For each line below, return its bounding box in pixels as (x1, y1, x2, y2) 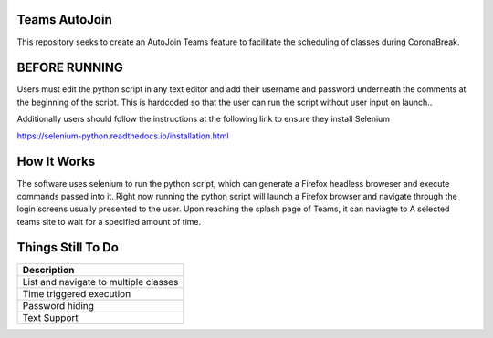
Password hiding (22, 299, 95, 312)
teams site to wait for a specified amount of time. (16, 216, 201, 227)
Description (22, 263, 75, 276)
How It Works (16, 154, 96, 169)
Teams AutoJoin (16, 12, 113, 27)
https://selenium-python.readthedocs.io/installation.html (16, 130, 229, 141)
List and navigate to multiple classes (22, 275, 179, 288)
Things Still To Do (16, 240, 119, 255)
